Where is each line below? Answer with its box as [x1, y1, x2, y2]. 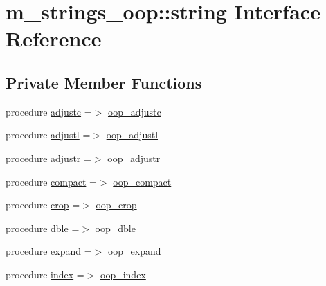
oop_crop [96, 197, 137, 212]
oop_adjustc [107, 104, 161, 118]
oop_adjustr [107, 150, 161, 165]
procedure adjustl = [6, 127, 91, 142]
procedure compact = [6, 174, 97, 188]
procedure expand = [6, 244, 92, 258]
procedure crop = [6, 197, 80, 212]
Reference [6, 24, 102, 53]
